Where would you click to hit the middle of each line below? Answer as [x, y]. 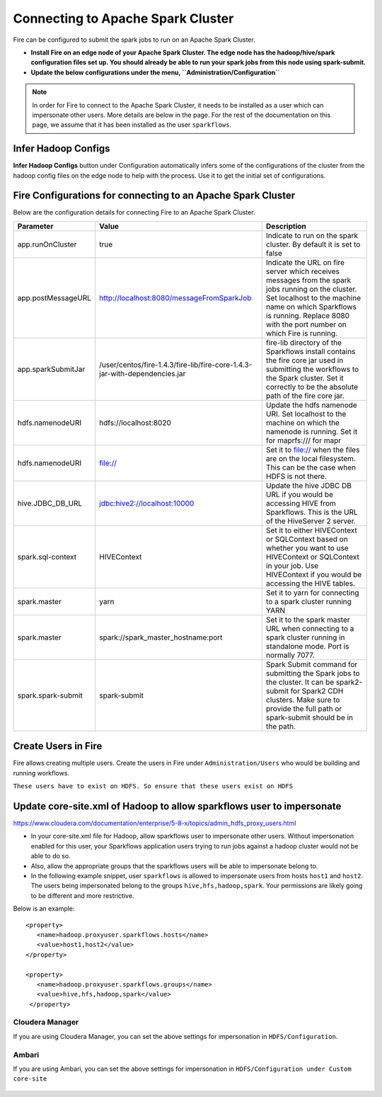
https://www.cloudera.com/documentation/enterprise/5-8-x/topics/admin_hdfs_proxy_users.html [155, 823]
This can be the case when [311, 467]
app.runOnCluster [47, 244]
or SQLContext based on [307, 539]
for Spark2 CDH [317, 690]
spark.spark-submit [50, 695]
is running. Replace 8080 [308, 315]
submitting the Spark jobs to [313, 673]
